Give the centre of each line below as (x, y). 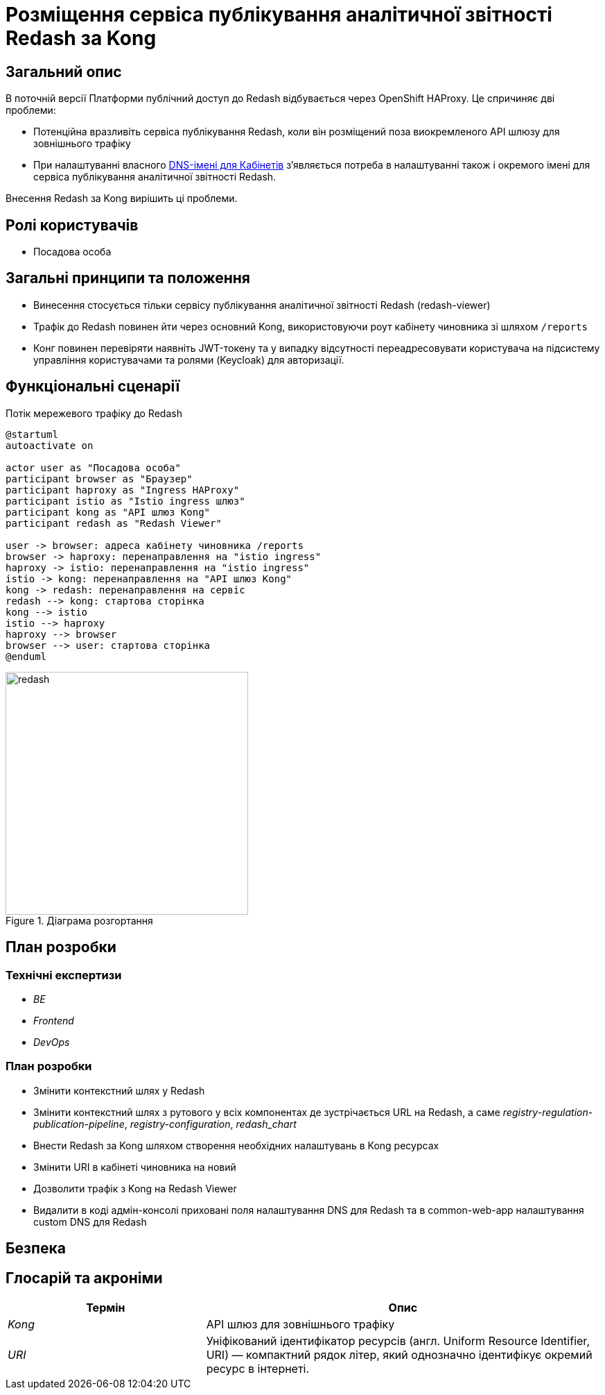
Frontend (54, 1020)
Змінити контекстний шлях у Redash (119, 1090)
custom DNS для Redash (90, 1221)
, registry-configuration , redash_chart (210, 1124)
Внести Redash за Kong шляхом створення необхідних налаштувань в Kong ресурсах (236, 1145)
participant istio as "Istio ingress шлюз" (125, 501)
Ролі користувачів (72, 225)
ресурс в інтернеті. (258, 1368)
